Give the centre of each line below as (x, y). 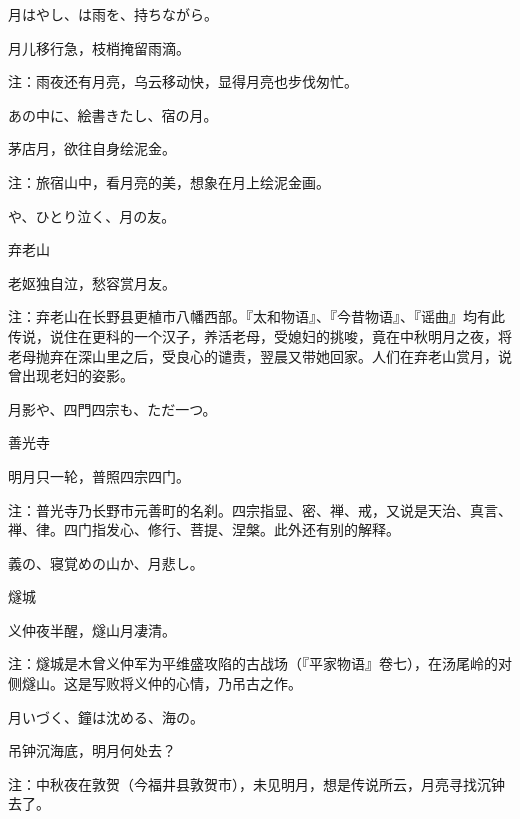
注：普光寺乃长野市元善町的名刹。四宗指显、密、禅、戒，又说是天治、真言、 (260, 509)
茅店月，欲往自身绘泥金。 (92, 148)
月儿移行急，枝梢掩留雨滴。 (99, 47)
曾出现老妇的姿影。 (71, 375)
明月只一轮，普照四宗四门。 (99, 475)
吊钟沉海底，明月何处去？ (92, 750)
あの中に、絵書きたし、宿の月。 (113, 114)
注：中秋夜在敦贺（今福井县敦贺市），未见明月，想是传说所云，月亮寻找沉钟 (256, 783)
